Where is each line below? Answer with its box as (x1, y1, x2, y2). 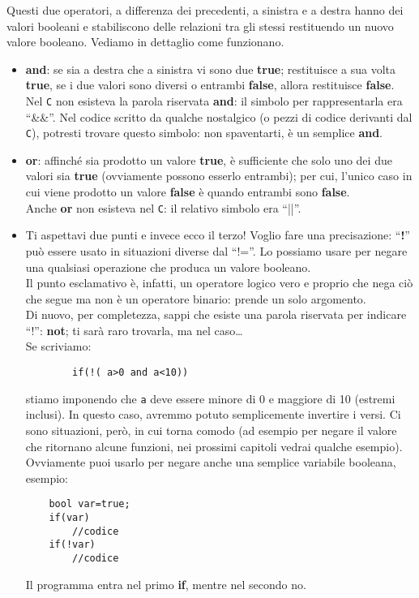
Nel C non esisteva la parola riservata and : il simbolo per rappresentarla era (25, 92, 403, 109)
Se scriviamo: (25, 338, 92, 355)
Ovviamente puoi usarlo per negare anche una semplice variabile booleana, (25, 454, 396, 471)
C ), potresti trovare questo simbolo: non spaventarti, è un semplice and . (25, 124, 383, 141)
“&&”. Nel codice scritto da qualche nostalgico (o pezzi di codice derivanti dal (25, 108, 413, 125)
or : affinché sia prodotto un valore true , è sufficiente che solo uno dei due (25, 151, 392, 168)
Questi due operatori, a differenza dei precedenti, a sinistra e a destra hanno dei (6, 2, 404, 18)
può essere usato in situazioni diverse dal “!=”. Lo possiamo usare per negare (25, 242, 408, 259)
